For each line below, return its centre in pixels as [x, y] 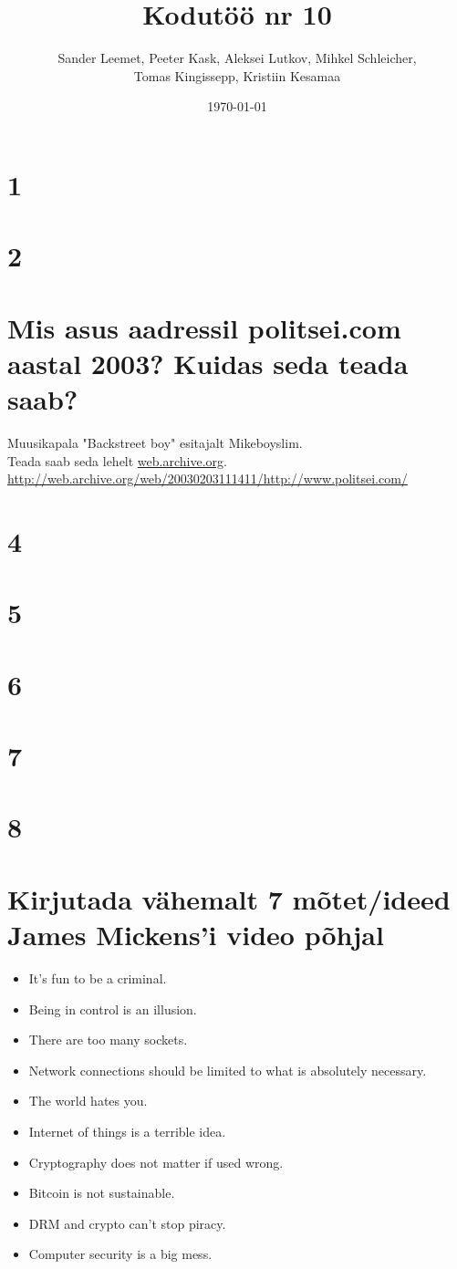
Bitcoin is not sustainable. [102, 1193]
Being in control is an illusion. [113, 1009]
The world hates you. [88, 1101]
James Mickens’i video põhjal [196, 934]
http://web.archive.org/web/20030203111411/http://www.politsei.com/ [208, 478]
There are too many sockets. [108, 1040]
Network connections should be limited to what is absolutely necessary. [228, 1070]
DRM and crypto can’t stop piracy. [127, 1223]
